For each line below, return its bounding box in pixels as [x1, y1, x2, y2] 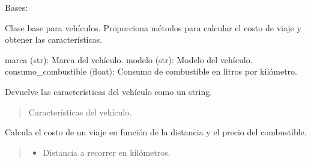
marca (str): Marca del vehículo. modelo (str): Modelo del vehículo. [5, 53, 253, 66]
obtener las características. [5, 33, 103, 46]
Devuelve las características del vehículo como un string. [5, 85, 213, 97]
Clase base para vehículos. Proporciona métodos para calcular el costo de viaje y [5, 21, 301, 34]
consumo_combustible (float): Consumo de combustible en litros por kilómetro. [5, 65, 298, 78]
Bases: [5, 1, 28, 13]
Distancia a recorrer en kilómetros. [43, 146, 171, 158]
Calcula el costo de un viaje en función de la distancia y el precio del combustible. [5, 126, 307, 138]
